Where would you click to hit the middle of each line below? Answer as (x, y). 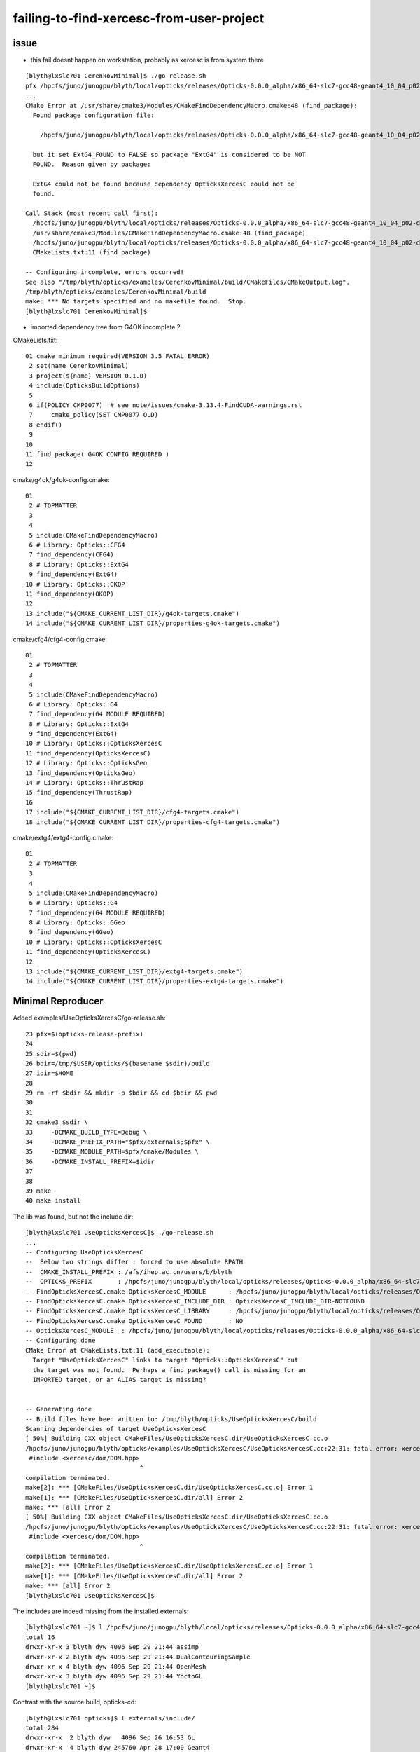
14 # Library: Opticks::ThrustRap (84, 783)
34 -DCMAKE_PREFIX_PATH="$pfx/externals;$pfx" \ (118, 1142)
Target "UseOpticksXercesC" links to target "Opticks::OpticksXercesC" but (166, 1360)
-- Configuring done (61, 1341)
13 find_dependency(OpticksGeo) (81, 773)
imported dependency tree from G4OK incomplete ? (105, 327)
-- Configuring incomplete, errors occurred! (105, 272)
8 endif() (46, 425)
